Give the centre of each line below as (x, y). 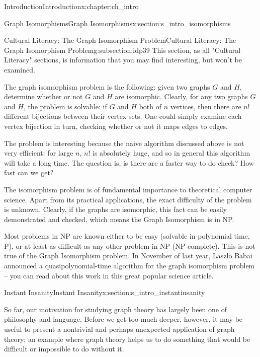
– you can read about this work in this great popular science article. (109, 275)
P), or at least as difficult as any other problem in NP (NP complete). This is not (130, 245)
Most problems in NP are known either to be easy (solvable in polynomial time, (127, 236)
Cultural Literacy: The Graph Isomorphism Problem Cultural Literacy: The (120, 40)
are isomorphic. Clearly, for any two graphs (181, 96)
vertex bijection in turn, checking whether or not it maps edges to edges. (116, 126)
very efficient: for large (39, 153)
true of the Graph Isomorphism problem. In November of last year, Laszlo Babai (128, 256)
